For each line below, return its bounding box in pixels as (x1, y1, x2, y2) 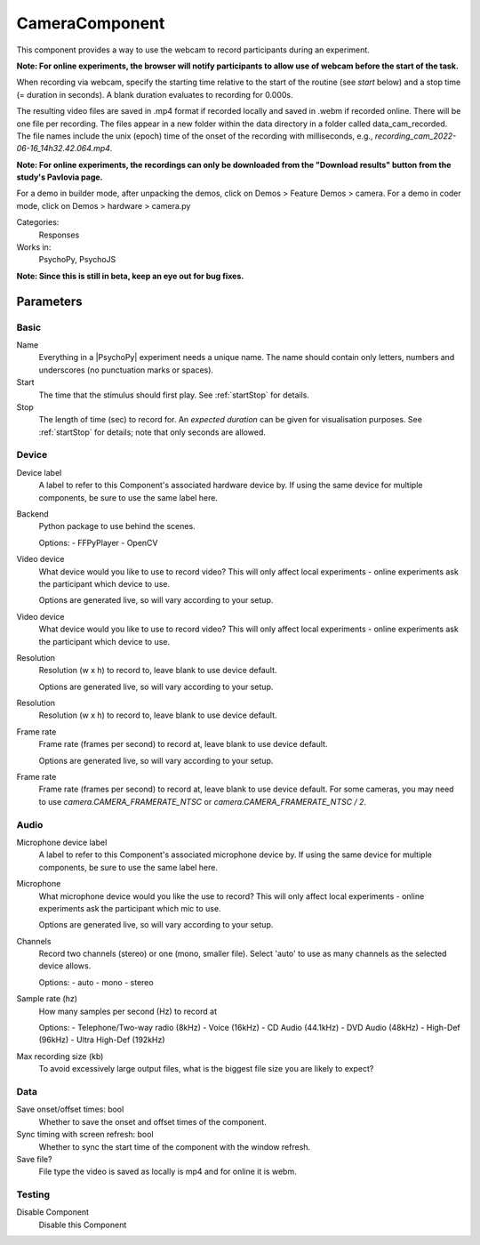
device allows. (38, 960, 92, 971)
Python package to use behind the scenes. (38, 521, 196, 532)
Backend (16, 509, 49, 519)
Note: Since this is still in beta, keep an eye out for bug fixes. (16, 270, 244, 281)
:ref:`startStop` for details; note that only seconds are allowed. (38, 427, 266, 438)
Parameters (16, 293, 83, 309)
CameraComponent (16, 13, 165, 33)
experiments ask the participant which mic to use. (38, 903, 221, 913)
